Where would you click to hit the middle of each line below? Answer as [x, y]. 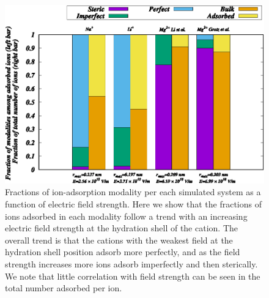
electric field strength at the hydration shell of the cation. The [121, 228]
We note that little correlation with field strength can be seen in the [133, 276]
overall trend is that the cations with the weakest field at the [119, 240]
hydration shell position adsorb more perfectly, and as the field [123, 252]
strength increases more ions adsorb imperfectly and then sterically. [131, 263]
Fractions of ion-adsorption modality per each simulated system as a [133, 192]
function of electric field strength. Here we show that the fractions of [133, 203]
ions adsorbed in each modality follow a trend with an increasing [126, 216]
